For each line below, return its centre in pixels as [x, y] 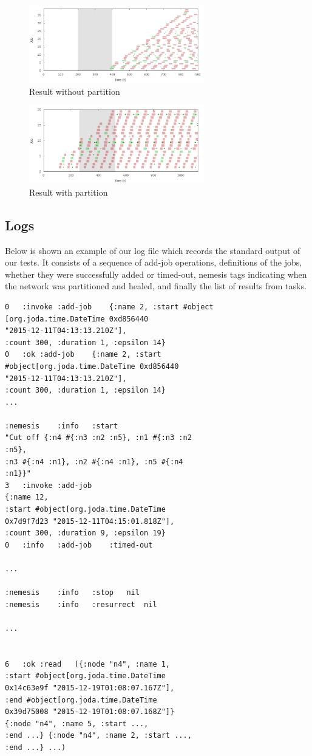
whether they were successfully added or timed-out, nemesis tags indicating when [156, 274]
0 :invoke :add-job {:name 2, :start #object [109, 307]
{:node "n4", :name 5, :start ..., [77, 723]
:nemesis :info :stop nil [72, 593]
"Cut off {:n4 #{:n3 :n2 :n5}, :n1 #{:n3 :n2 [98, 438]
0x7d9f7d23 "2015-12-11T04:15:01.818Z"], [90, 521]
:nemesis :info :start [62, 426]
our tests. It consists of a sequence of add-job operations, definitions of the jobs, [154, 262]
